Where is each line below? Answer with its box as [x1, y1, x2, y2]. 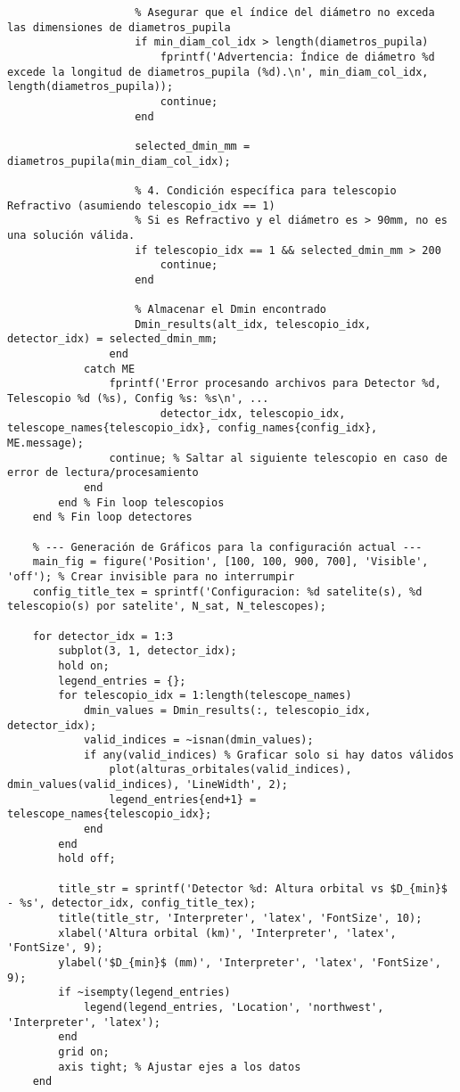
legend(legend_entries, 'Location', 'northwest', [83, 1000, 384, 1014]
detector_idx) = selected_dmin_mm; [7, 333, 218, 346]
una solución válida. [7, 228, 136, 242]
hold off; [58, 852, 116, 866]
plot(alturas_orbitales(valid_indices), [109, 763, 352, 776]
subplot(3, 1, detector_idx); [58, 645, 237, 658]
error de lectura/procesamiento [7, 466, 199, 480]
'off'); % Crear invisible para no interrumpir [7, 570, 295, 583]
